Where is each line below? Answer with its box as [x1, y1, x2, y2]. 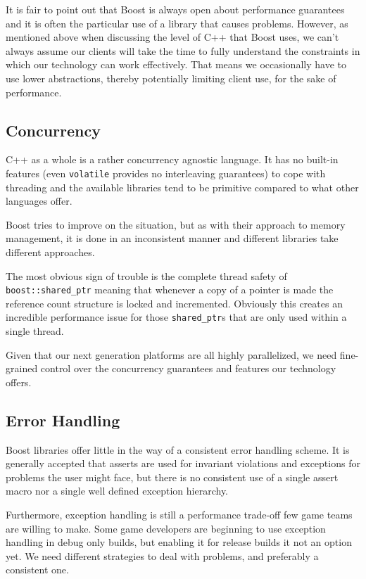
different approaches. [6, 244, 95, 259]
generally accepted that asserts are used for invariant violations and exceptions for [6, 456, 360, 471]
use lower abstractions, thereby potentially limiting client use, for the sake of [6, 70, 336, 85]
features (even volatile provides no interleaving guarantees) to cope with [6, 165, 326, 180]
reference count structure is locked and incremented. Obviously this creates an [6, 295, 343, 310]
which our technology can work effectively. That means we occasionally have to [6, 57, 346, 72]
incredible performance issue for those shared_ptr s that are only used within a [6, 310, 347, 324]
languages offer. [6, 193, 72, 208]
